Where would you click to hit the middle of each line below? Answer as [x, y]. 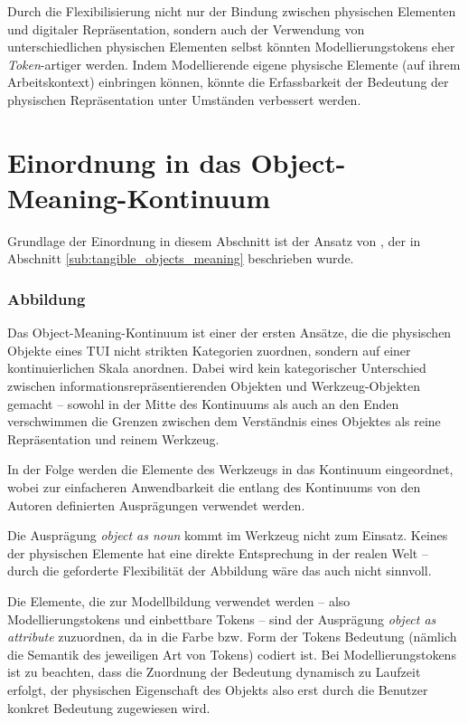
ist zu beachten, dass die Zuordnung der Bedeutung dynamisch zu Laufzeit [214, 672]
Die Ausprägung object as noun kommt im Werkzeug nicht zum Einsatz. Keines [228, 535]
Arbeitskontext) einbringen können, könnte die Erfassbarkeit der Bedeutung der [228, 82]
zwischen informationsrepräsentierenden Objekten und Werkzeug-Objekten [214, 386]
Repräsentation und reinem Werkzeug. [113, 438]
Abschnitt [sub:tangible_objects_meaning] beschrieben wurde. [181, 258]
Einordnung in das [124, 162]
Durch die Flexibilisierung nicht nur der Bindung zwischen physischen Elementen [232, 11]
